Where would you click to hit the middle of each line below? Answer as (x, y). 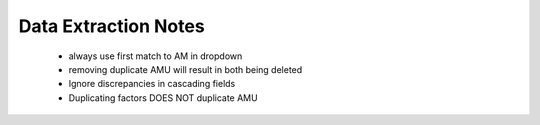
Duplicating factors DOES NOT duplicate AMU (163, 97)
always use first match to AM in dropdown (155, 56)
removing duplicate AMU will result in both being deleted (185, 69)
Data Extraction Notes (111, 26)
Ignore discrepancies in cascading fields (152, 84)
